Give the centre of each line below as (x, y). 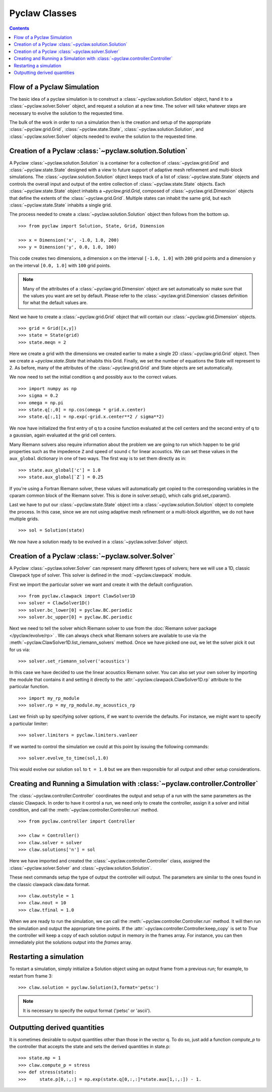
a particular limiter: (29, 723)
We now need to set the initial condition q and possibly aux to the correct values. (93, 377)
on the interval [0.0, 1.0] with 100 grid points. (60, 265)
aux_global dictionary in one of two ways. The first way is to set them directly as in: (98, 459)
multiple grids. (24, 519)
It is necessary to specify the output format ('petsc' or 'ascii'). (87, 1010)
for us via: (20, 649)
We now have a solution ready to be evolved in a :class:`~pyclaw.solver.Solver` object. (99, 542)
